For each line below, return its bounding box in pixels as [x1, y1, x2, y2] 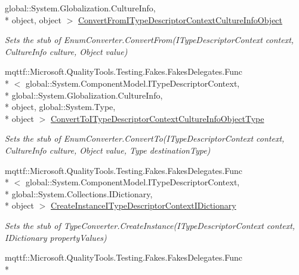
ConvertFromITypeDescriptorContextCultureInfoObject [78, 13, 283, 26]
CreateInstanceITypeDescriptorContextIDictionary [51, 199, 236, 212]
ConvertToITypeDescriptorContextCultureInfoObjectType [51, 112, 264, 124]
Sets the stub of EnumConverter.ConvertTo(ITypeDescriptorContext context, [5, 132, 285, 145]
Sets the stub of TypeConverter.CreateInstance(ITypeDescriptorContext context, [5, 219, 295, 231]
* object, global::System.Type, [5, 100, 116, 113]
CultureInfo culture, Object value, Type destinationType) [5, 143, 211, 156]
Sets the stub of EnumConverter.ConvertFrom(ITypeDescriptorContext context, [5, 33, 294, 46]
